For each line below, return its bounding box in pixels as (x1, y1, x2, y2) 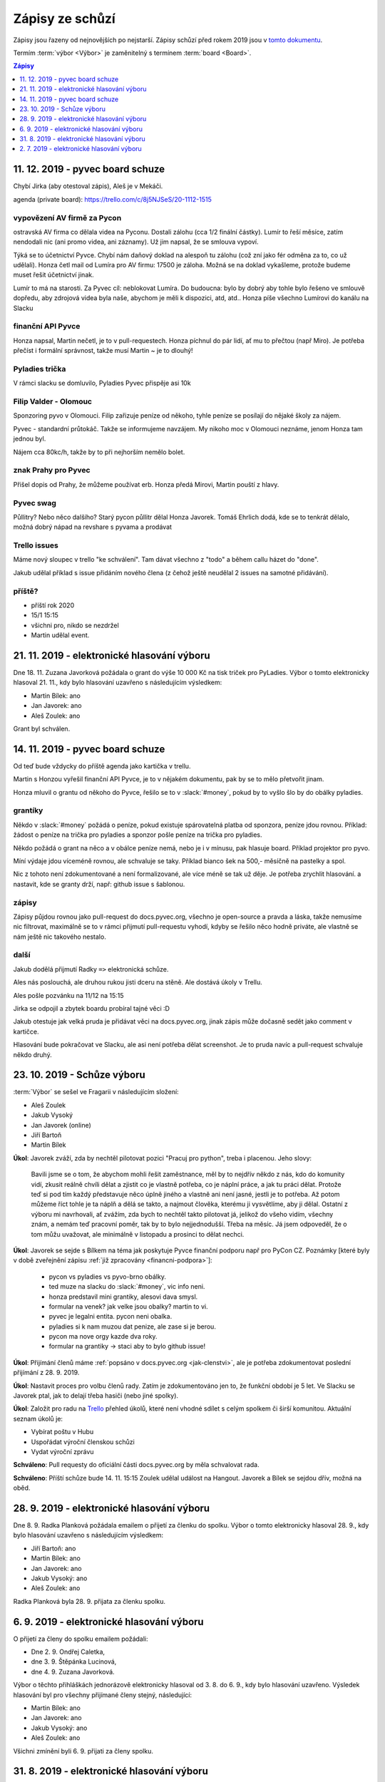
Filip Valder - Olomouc (13, 396, 93, 406)
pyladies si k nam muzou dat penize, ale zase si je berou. (48, 1322, 217, 1331)
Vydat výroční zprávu (31, 1447, 94, 1456)
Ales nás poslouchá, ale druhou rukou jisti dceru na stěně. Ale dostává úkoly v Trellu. (13, 978, 263, 987)
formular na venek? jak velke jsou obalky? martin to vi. (48, 1302, 208, 1311)
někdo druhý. (13, 1050, 53, 1059)
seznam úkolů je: (13, 1414, 63, 1423)
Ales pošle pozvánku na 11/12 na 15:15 (13, 991, 124, 999)
